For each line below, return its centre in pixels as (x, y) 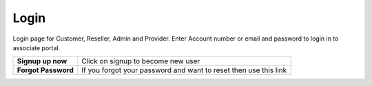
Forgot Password (45, 70)
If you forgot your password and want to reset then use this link (184, 70)
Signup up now (42, 61)
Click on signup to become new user (141, 61)
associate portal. (37, 47)
